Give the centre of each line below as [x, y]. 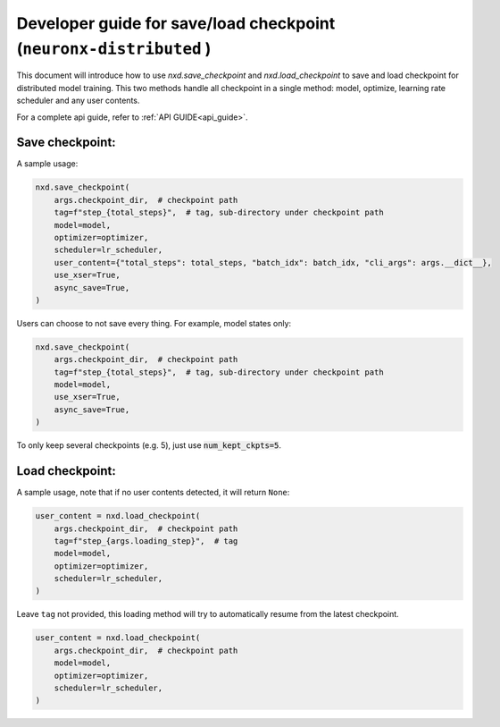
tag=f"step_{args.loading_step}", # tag [146, 541]
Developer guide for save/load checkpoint [176, 23]
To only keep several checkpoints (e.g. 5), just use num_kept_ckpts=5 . [149, 445]
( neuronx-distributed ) [114, 48]
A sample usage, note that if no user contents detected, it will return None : [153, 493]
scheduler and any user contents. [78, 101]
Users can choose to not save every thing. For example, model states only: [154, 323]
